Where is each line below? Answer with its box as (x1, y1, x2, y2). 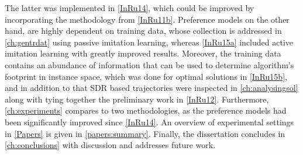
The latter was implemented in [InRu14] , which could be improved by (5, 2, 254, 13)
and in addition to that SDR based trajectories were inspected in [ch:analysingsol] (5, 82, 298, 94)
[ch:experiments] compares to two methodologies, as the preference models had (5, 104, 287, 117)
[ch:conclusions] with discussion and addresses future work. (5, 139, 216, 151)
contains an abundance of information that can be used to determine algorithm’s (5, 58, 294, 71)
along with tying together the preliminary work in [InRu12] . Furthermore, (5, 93, 269, 105)
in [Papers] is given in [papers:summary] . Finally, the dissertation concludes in (5, 127, 285, 139)
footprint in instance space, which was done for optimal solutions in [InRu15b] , (5, 70, 287, 82)
